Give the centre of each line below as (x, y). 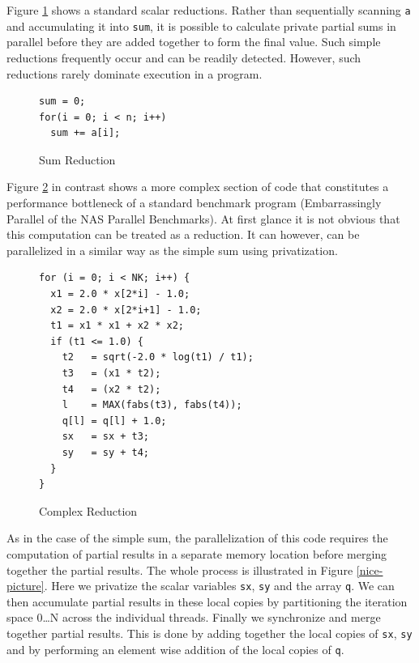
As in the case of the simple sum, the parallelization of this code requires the (197, 538)
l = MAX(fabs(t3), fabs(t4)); (152, 405)
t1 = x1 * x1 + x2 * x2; (117, 326)
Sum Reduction (77, 159)
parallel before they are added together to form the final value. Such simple (194, 42)
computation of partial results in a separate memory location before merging (197, 553)
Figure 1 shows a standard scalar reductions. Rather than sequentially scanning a (209, 10)
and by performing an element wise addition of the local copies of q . (175, 649)
